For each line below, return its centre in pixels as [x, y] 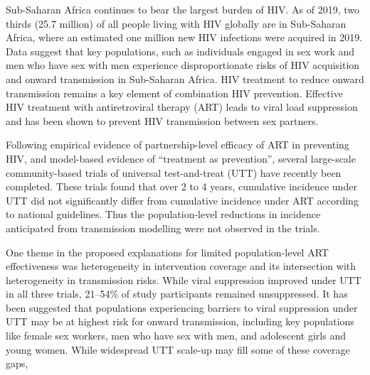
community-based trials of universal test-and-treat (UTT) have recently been [174, 172]
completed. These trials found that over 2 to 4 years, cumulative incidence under [181, 186]
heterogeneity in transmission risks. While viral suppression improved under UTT [184, 279]
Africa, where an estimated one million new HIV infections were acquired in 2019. [184, 37]
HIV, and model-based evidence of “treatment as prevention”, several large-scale [181, 158]
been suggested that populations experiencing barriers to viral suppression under [182, 307]
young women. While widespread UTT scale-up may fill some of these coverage [178, 349]
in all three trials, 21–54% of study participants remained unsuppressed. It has [177, 294]
